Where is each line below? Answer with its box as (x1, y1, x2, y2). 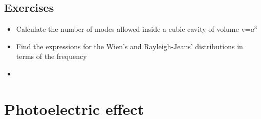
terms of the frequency (16, 51, 87, 62)
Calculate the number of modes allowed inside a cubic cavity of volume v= (16, 24, 251, 34)
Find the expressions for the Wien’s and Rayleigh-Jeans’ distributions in (16, 41, 243, 51)
